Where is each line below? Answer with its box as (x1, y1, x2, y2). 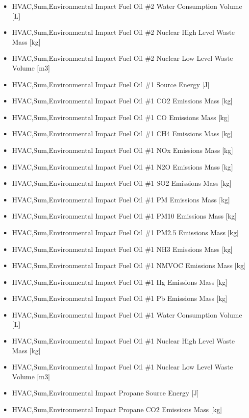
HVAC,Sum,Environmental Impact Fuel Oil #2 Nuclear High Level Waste (12, 27, 235, 37)
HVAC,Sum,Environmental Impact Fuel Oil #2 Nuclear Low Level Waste (12, 53, 233, 63)
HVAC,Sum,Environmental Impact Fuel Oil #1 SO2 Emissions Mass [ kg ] (12, 178, 232, 188)
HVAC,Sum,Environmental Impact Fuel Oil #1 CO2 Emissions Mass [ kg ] (12, 96, 233, 106)
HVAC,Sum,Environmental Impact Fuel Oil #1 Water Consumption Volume (12, 309, 242, 320)
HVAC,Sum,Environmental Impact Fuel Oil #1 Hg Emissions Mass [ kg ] (12, 276, 228, 287)
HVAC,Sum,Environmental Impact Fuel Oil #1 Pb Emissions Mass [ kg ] (12, 293, 227, 303)
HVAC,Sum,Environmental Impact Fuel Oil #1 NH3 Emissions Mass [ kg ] (12, 244, 233, 254)
